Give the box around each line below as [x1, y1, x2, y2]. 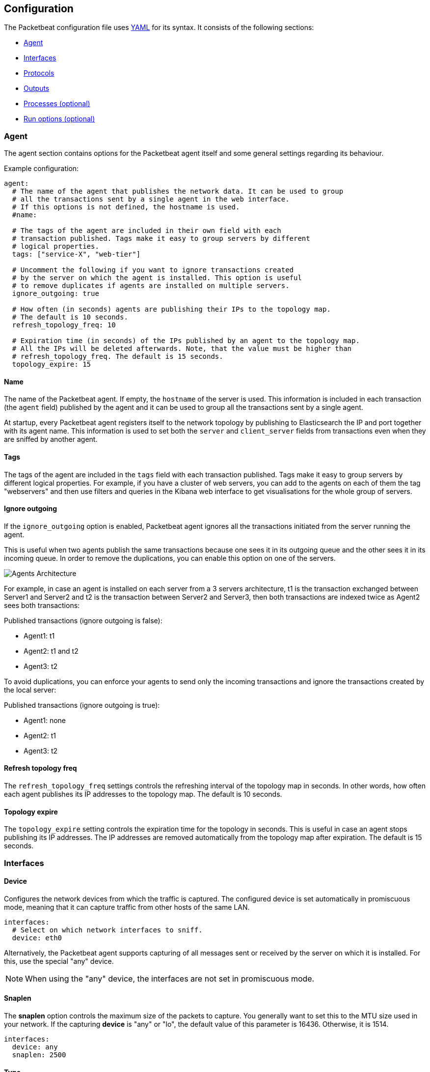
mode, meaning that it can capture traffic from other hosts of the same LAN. [4, 902, 250, 911]
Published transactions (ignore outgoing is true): [4, 700, 160, 709]
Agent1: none [24, 716, 66, 724]
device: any [12, 1043, 58, 1051]
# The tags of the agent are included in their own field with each [12, 227, 281, 235]
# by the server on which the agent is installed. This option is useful [12, 274, 302, 282]
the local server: [4, 685, 56, 694]
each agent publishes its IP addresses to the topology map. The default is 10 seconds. [4, 790, 282, 799]
